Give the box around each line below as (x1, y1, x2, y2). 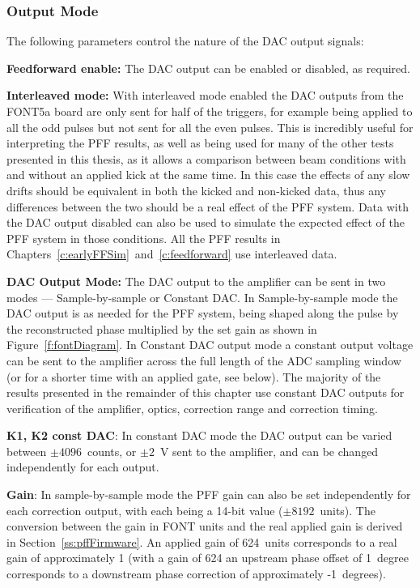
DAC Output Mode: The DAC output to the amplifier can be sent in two (6, 272, 386, 289)
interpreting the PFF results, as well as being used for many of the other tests (6, 134, 394, 151)
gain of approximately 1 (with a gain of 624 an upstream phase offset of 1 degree (6, 549, 409, 566)
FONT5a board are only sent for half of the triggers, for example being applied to (6, 103, 413, 119)
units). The (320, 501, 375, 518)
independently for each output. (6, 458, 159, 475)
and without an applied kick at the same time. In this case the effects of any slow (6, 166, 410, 183)
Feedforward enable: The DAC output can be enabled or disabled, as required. (6, 59, 410, 76)
